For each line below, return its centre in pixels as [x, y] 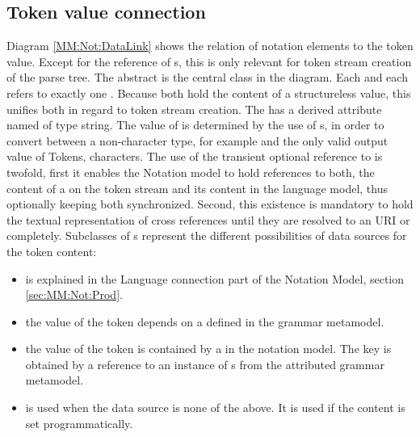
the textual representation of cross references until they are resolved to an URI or [208, 219]
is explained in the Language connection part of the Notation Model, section [215, 278]
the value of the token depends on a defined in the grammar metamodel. [205, 321]
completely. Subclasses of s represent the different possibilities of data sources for [207, 235]
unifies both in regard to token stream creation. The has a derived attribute [194, 109]
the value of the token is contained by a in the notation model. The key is [208, 349]
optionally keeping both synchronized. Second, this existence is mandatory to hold [210, 204]
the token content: [52, 251]
